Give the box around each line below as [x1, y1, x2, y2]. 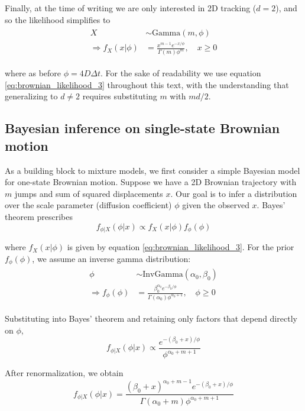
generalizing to [5, 90, 58, 102]
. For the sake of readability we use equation [100, 67, 261, 79]
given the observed [182, 199, 249, 211]
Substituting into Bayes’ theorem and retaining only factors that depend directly [5, 312, 297, 324]
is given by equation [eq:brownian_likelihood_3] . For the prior [67, 241, 294, 253]
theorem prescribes [5, 211, 73, 223]
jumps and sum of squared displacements [14, 187, 163, 199]
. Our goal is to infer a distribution [170, 187, 297, 199]
